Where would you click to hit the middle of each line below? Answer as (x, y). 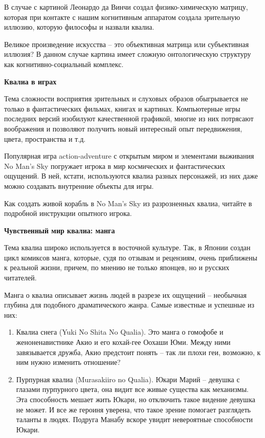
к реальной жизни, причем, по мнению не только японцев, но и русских (117, 267)
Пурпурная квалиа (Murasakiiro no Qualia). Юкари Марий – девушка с (128, 379)
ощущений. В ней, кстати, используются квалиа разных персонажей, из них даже (131, 176)
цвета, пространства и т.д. (45, 138)
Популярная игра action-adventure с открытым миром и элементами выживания (129, 156)
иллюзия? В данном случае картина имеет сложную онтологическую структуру (128, 54)
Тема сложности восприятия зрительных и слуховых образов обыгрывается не (126, 98)
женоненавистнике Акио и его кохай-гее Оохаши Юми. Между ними (123, 342)
